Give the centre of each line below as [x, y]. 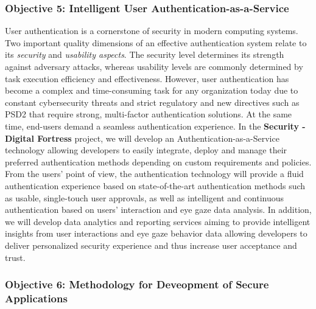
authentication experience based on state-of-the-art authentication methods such [155, 185]
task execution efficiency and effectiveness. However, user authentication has [147, 78]
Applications [36, 298]
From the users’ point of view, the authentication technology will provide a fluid [154, 174]
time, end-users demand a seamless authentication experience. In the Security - [155, 126]
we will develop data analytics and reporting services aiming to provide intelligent [158, 221]
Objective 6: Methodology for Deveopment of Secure [137, 284]
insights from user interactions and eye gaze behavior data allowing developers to [156, 233]
